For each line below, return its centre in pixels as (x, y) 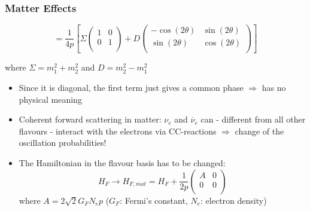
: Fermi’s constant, (154, 200)
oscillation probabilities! (63, 143)
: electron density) (234, 200)
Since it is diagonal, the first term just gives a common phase (131, 87)
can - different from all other (253, 119)
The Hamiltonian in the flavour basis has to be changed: (122, 162)
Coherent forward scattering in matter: (90, 119)
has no (274, 87)
